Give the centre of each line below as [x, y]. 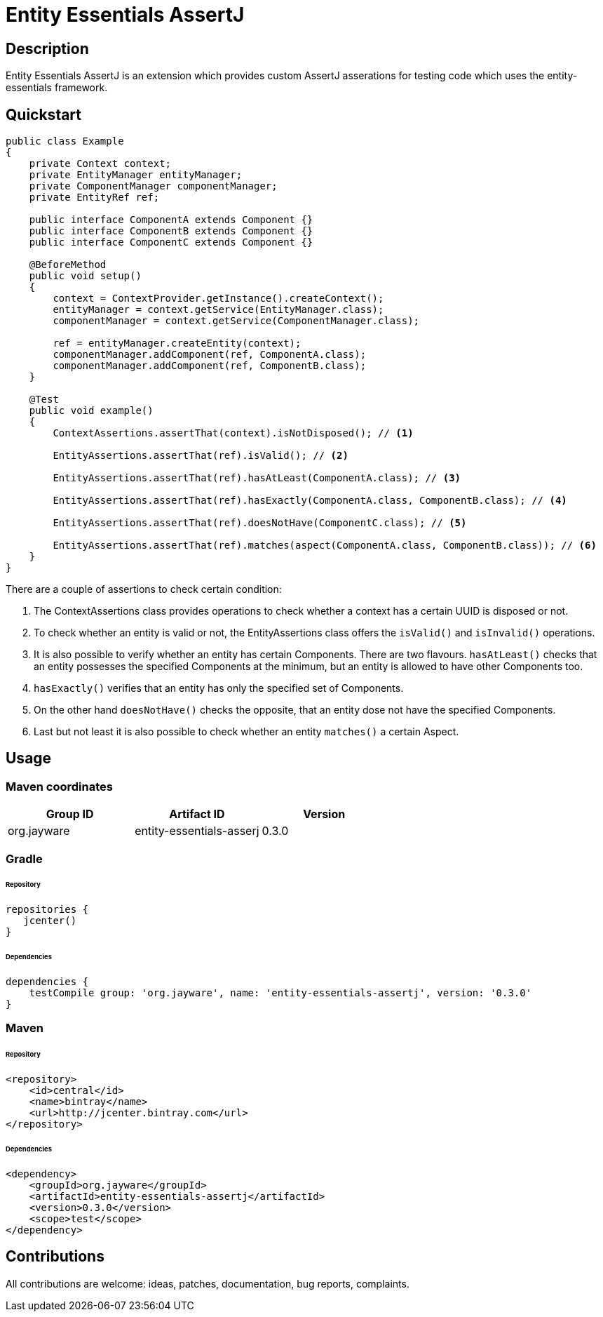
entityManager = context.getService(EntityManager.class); [218, 310]
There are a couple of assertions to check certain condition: [144, 589]
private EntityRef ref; [94, 198]
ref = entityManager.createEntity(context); [177, 343]
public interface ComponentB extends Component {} [171, 231]
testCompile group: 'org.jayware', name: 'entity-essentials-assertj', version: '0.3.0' [280, 992]
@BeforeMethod [68, 265]
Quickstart [44, 114]
